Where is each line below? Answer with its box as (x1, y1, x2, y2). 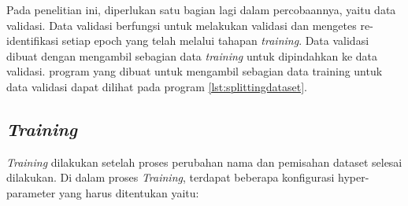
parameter (6, 184, 56, 200)
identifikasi (6, 32, 59, 49)
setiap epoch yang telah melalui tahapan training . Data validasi (61, 32, 369, 49)
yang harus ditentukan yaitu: (58, 184, 199, 200)
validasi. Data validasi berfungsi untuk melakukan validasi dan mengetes (6, 17, 357, 33)
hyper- (337, 169, 369, 186)
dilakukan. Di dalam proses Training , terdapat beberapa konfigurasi (6, 169, 335, 186)
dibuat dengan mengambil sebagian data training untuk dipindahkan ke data (6, 47, 378, 64)
